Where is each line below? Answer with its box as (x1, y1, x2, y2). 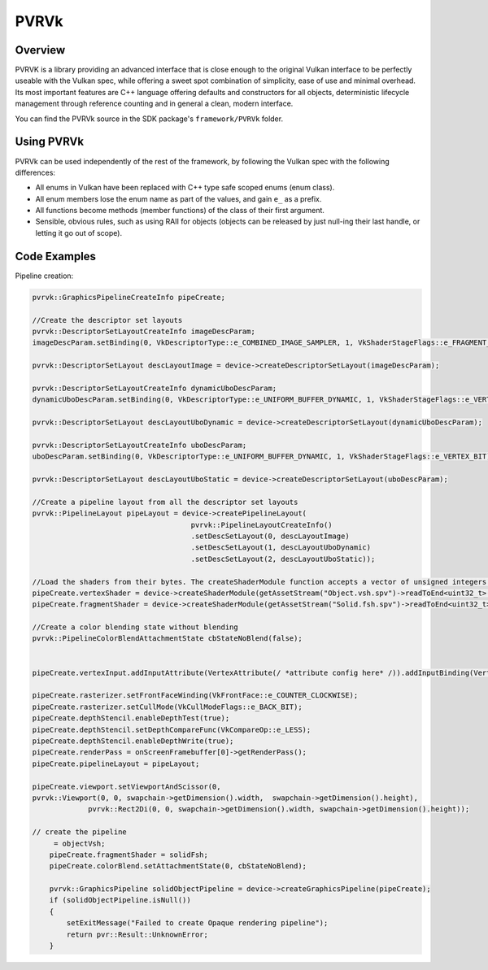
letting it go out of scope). (35, 228, 122, 237)
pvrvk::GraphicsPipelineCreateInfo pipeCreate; (32, 293, 225, 302)
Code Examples (15, 249, 97, 263)
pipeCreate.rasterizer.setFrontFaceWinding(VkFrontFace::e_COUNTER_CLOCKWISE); (32, 691, 359, 700)
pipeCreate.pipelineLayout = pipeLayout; (32, 759, 200, 768)
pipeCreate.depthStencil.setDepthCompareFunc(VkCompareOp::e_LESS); (32, 724, 312, 734)
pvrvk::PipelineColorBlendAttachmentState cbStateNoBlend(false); (32, 634, 303, 643)
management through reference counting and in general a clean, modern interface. (15, 98, 294, 109)
